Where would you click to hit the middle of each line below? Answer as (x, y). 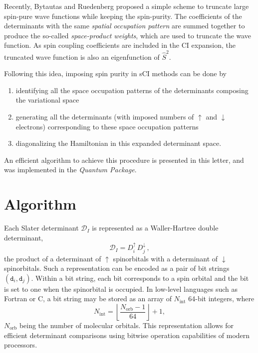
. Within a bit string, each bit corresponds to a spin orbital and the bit (140, 278)
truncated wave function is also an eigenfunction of (82, 57)
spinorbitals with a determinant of (165, 258)
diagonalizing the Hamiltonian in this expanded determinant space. (119, 143)
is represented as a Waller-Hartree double (155, 228)
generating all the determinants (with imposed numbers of (105, 117)
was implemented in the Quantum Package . (70, 170)
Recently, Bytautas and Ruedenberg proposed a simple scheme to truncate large (127, 6)
